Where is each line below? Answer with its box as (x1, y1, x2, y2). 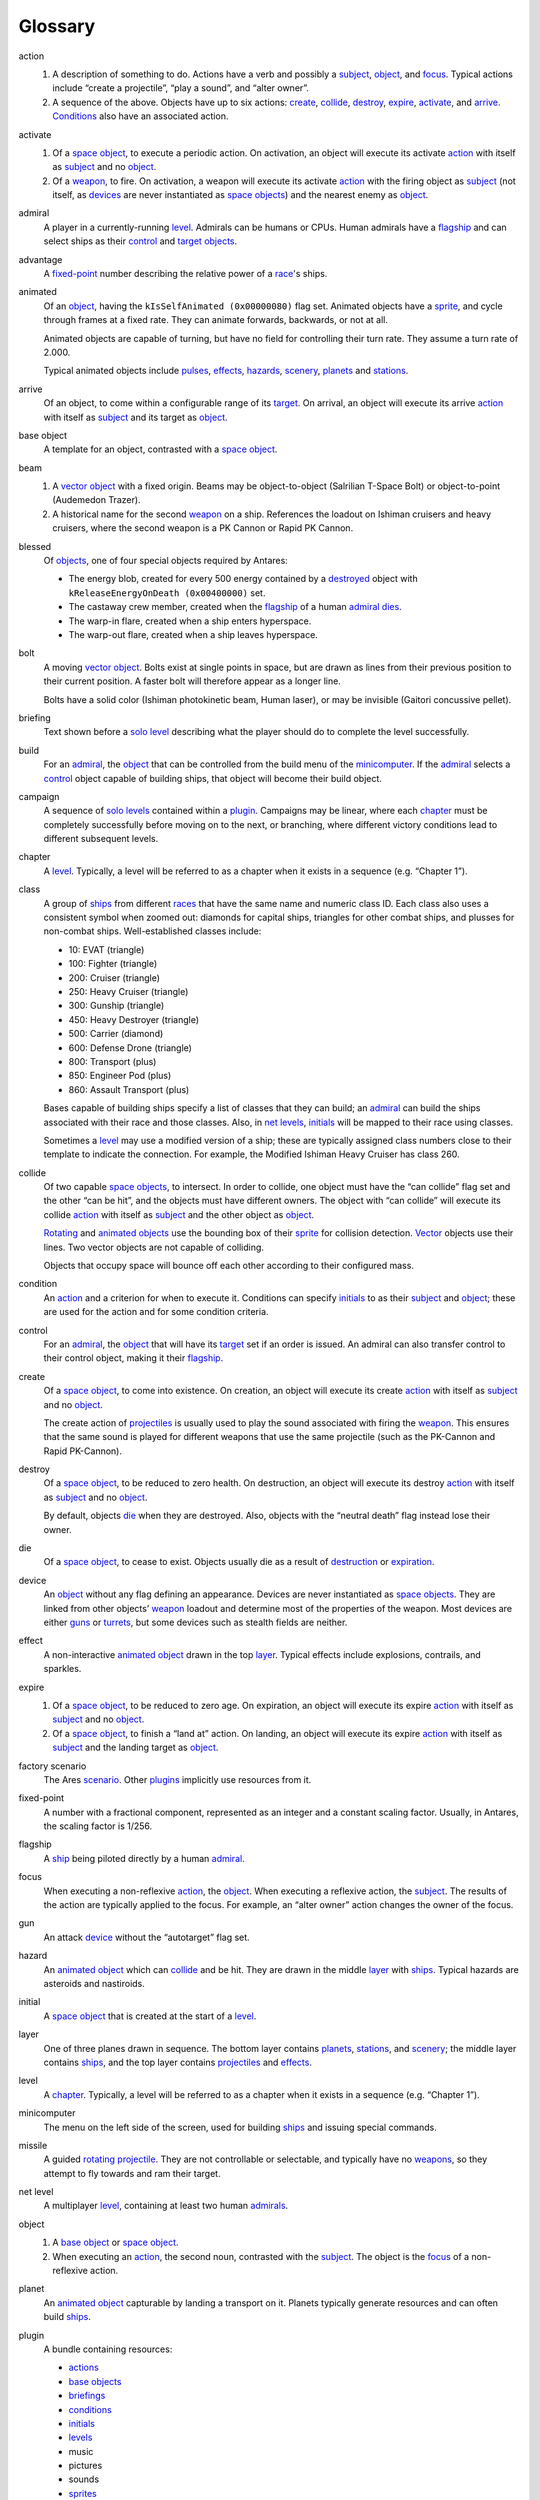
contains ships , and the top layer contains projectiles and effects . (43, 2056, 312, 2068)
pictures (68, 2460, 103, 2472)
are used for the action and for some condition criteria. (43, 1306, 269, 1318)
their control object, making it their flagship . (43, 1352, 224, 1364)
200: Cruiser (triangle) (68, 971, 160, 984)
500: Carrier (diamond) (68, 1028, 164, 1040)
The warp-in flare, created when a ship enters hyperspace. (68, 615, 312, 627)
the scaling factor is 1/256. (43, 1820, 153, 1832)
